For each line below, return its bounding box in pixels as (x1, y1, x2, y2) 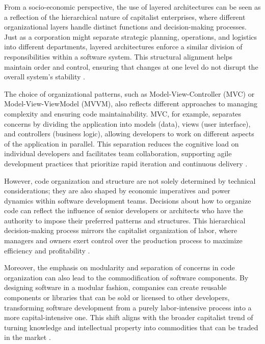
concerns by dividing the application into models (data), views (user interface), (4, 118, 251, 129)
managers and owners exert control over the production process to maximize (4, 235, 243, 246)
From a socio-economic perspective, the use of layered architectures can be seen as (4, 2, 261, 12)
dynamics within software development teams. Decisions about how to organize (4, 195, 251, 206)
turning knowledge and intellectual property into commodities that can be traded (4, 322, 258, 332)
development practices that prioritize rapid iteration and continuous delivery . (4, 158, 248, 168)
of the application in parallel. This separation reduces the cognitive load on (4, 138, 239, 149)
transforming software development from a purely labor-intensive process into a (4, 302, 252, 312)
